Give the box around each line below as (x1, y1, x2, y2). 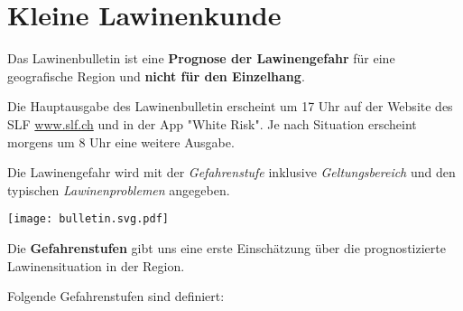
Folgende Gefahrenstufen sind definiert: (7, 287, 225, 306)
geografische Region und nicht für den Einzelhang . (7, 66, 305, 85)
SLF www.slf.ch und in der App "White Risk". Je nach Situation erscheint (7, 114, 417, 133)
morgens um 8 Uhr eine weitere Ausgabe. (7, 132, 235, 151)
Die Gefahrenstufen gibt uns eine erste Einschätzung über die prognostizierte (7, 238, 446, 257)
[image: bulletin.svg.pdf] (7, 212, 169, 226)
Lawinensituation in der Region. (7, 256, 185, 275)
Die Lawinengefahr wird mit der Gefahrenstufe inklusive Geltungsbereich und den (7, 163, 456, 182)
